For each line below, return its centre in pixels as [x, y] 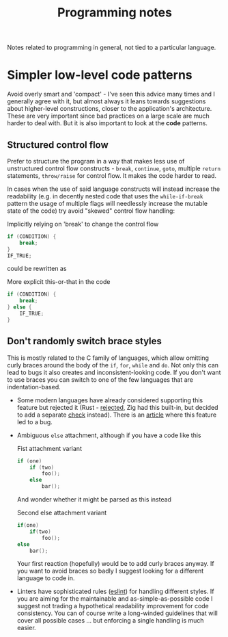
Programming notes [115, 13]
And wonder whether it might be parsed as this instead [94, 499]
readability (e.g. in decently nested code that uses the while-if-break [105, 196]
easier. [26, 628]
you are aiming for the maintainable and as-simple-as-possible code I [115, 599]
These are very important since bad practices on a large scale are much [108, 116]
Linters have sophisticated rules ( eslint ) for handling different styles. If [115, 591]
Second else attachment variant [62, 512]
